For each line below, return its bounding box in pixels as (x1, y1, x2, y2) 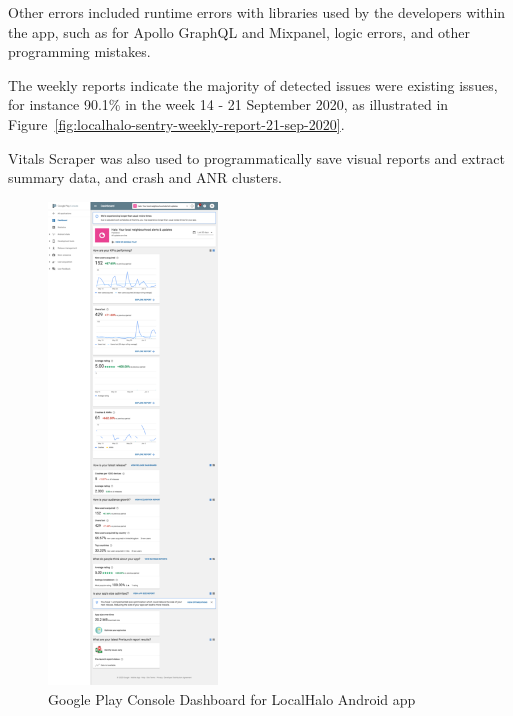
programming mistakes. (8, 41, 151, 62)
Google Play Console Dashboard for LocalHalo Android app (48, 688, 416, 709)
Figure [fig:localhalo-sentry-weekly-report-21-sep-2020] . (8, 113, 345, 134)
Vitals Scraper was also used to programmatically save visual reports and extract (8, 147, 506, 168)
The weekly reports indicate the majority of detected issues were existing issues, (8, 74, 498, 95)
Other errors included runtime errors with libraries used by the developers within (8, 2, 506, 22)
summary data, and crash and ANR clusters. (8, 167, 283, 188)
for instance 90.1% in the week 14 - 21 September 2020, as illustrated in (8, 94, 449, 115)
